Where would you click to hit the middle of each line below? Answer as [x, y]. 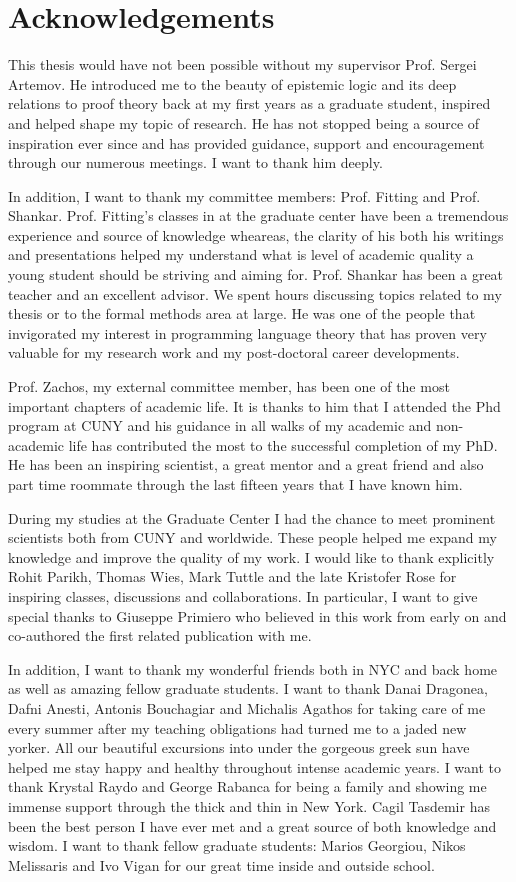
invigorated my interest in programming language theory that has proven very [247, 332]
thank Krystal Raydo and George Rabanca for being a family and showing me [247, 786]
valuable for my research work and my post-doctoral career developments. [234, 352]
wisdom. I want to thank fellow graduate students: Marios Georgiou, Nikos [237, 845]
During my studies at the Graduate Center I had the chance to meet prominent [252, 517]
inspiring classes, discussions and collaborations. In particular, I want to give [243, 595]
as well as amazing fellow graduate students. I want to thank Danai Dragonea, [248, 688]
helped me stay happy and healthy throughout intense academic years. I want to [255, 766]
